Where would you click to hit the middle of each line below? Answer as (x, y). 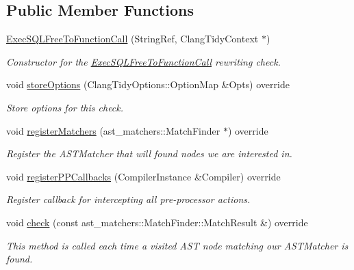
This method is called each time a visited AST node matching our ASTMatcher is (177, 245)
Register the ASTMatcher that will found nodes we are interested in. (149, 153)
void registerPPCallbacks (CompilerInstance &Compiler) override (143, 176)
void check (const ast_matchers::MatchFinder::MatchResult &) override (157, 222)
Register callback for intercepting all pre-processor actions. (128, 199)
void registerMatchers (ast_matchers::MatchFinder (113, 130)
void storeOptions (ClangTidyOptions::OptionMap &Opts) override (148, 84)
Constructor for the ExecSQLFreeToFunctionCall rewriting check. (143, 61)
